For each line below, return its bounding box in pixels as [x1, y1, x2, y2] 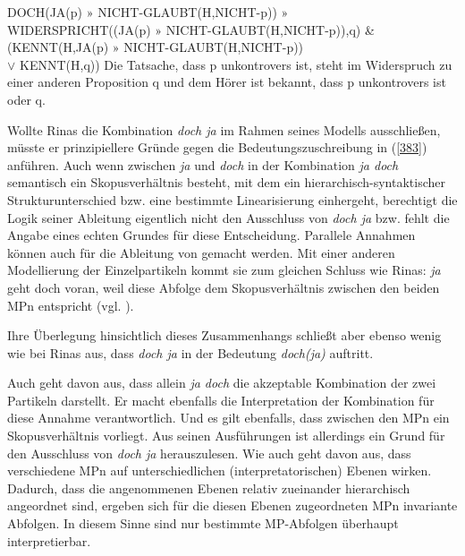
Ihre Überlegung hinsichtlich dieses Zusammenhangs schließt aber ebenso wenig [7, 326, 442, 345]
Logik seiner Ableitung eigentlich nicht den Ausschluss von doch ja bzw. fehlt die [7, 208, 450, 227]
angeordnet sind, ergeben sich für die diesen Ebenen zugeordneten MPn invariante [7, 496, 458, 515]
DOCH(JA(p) [7, 3, 83, 21]
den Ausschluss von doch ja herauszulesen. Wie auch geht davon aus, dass [7, 443, 411, 462]
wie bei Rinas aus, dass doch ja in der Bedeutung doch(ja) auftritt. [7, 343, 374, 362]
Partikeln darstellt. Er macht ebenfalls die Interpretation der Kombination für [7, 390, 435, 409]
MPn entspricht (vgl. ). [7, 295, 134, 314]
